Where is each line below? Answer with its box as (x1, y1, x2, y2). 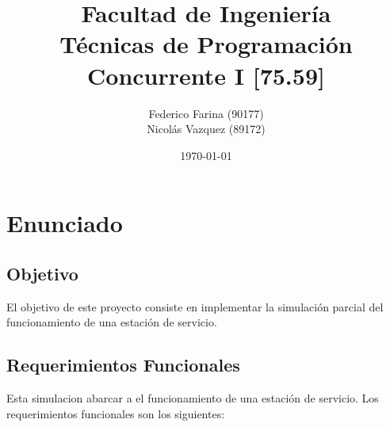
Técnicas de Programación (59, 28, 353, 60)
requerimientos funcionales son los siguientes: (6, 405, 225, 421)
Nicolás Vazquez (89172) (147, 120, 266, 137)
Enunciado (6, 207, 123, 239)
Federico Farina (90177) (148, 105, 264, 121)
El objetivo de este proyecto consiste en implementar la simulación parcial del (6, 298, 384, 315)
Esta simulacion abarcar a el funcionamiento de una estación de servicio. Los (6, 390, 379, 406)
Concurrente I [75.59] (87, 59, 325, 91)
